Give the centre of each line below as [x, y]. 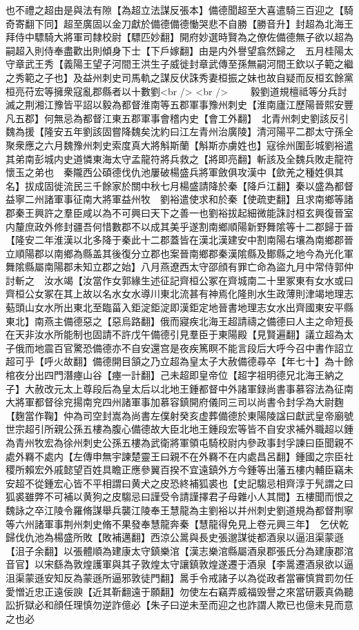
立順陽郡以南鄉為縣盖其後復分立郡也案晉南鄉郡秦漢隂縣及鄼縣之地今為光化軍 [179, 253]
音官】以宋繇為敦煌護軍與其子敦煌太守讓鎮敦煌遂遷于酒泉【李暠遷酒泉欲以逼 [179, 564]
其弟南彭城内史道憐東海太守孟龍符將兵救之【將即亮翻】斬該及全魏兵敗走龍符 [179, 158]
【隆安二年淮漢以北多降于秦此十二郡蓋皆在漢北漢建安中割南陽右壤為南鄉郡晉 [179, 240]
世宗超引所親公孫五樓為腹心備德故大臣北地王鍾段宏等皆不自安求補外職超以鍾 [179, 429]
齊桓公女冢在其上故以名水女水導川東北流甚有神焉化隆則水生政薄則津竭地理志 [179, 294]
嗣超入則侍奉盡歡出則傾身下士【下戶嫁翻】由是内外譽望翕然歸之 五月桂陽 [175, 50]
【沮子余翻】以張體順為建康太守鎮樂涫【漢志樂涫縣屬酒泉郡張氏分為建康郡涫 [179, 550]
